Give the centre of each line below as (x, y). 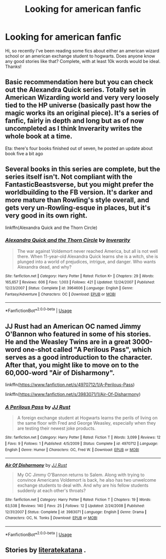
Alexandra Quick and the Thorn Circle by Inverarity (68, 240)
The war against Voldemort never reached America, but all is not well (87, 251)
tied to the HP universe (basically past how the (78, 105)
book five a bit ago (24, 153)
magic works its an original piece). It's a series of (82, 113)
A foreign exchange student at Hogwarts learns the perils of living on (87, 418)
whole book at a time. (39, 137)
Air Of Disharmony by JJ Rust (36, 465)
